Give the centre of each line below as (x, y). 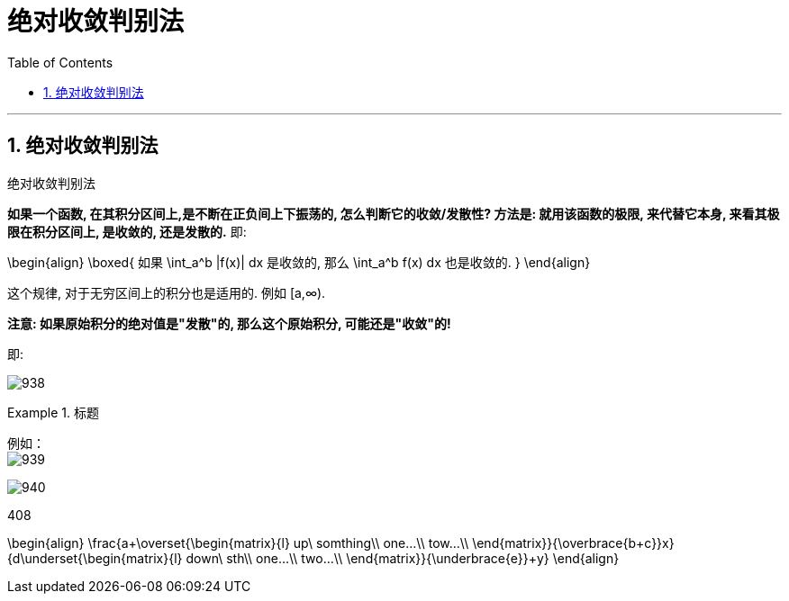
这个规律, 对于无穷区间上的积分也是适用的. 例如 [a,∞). (167, 292)
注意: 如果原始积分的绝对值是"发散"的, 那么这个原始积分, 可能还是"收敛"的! (229, 323)
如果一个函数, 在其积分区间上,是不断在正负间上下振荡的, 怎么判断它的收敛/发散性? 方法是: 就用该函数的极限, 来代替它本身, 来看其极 (394, 213)
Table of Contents (60, 62)
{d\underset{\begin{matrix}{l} (95, 558)
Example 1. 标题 (53, 412)
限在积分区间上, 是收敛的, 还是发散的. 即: (127, 231)
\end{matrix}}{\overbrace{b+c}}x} (573, 543)
